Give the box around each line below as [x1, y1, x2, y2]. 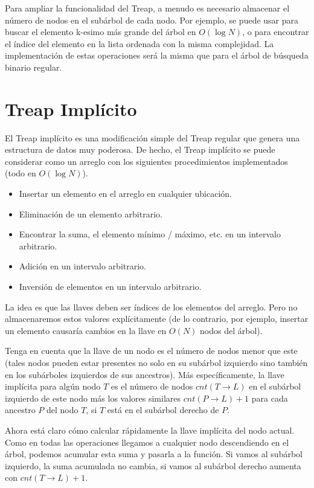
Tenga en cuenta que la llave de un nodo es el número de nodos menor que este [5, 344, 298, 357]
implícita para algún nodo [5, 380, 101, 393]
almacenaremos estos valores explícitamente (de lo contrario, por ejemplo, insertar [5, 312, 309, 325]
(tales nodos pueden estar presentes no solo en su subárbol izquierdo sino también [5, 356, 308, 368]
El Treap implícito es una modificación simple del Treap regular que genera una [5, 131, 300, 144]
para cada [251, 391, 288, 404]
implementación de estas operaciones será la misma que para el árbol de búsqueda [5, 49, 309, 62]
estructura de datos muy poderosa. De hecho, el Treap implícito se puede [5, 143, 275, 156]
